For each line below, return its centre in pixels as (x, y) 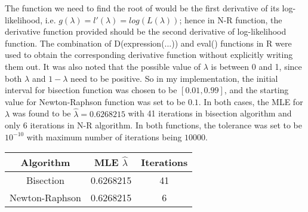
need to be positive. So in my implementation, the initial (174, 78)
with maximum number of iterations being (104, 136)
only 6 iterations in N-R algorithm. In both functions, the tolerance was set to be (154, 125)
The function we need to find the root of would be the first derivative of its (142, 8)
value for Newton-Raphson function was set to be (95, 101)
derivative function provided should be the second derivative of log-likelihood (146, 31)
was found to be (41, 113)
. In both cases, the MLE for (251, 101)
